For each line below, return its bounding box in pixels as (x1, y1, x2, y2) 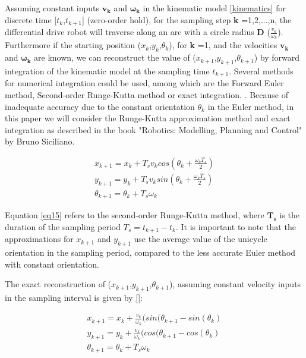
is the (279, 209, 299, 221)
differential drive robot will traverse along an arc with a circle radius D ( (5, 26, 270, 38)
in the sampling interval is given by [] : (5, 291, 143, 304)
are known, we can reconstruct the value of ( (34, 51, 196, 64)
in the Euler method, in (207, 100, 294, 112)
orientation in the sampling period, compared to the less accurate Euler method (5, 246, 296, 259)
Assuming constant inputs (5, 2, 99, 14)
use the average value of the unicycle (134, 233, 267, 245)
